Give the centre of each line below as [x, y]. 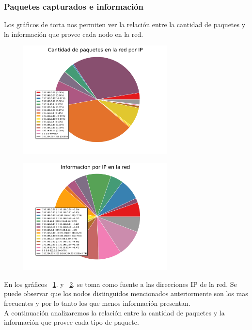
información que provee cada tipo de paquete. [71, 322]
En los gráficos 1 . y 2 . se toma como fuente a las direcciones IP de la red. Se [120, 284]
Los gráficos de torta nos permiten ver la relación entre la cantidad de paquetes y [125, 24]
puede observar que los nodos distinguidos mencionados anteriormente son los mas [126, 293]
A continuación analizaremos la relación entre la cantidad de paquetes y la [114, 312]
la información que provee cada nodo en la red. [74, 34]
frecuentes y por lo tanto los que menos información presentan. [97, 303]
